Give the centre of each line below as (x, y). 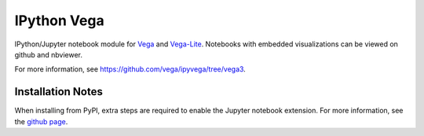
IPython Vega (60, 20)
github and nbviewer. (48, 54)
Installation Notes (59, 92)
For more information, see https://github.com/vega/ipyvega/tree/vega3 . (130, 69)
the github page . (41, 121)
